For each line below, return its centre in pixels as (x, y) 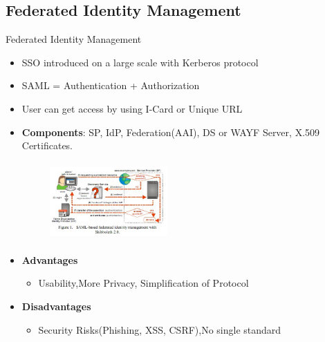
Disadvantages (56, 306)
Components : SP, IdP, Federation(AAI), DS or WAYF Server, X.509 (171, 132)
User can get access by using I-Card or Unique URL (132, 108)
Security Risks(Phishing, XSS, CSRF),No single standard (160, 329)
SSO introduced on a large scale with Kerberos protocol (140, 62)
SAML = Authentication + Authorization (111, 85)
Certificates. (47, 145)
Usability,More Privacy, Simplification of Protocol (143, 283)
